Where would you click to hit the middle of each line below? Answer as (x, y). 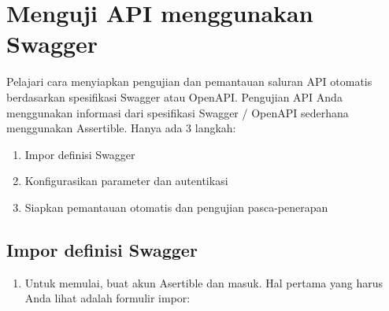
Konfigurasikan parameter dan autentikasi (126, 181)
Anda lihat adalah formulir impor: (107, 298)
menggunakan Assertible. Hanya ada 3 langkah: (121, 128)
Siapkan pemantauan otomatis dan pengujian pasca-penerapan (176, 207)
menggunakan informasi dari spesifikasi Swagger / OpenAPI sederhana (178, 112)
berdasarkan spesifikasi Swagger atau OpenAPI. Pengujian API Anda (174, 96)
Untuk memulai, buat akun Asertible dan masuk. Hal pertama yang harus (204, 282)
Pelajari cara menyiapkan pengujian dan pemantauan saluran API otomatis (189, 81)
